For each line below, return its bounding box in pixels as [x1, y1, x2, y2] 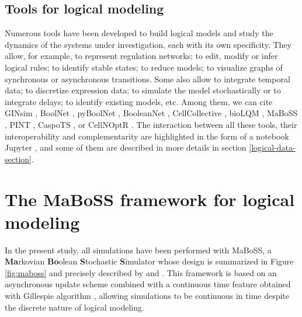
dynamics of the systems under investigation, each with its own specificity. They [5, 38, 291, 50]
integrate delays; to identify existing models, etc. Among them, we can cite [5, 95, 273, 107]
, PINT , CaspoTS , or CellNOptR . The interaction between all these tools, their [5, 118, 297, 130]
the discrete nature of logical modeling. [5, 301, 144, 313]
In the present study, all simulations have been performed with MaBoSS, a [5, 243, 272, 256]
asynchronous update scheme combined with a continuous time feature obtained [5, 278, 291, 290]
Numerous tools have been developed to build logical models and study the [5, 27, 273, 39]
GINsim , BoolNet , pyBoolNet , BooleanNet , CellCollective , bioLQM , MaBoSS [5, 107, 298, 119]
